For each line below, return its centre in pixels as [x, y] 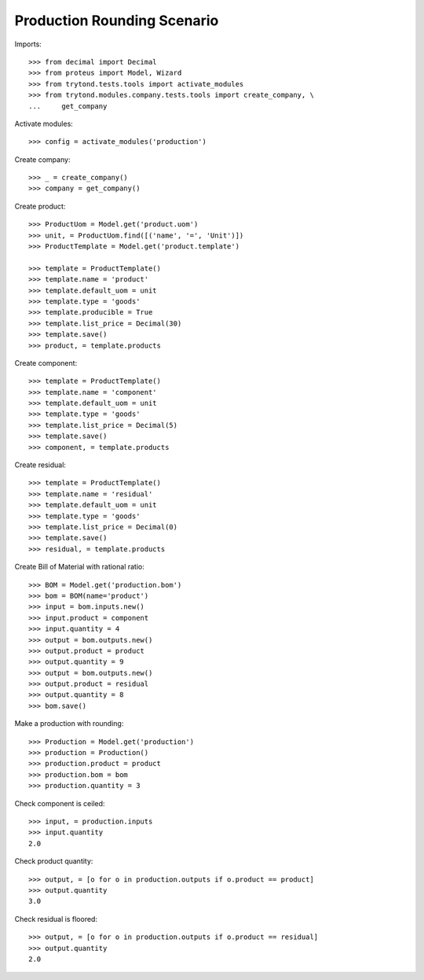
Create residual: [40, 465]
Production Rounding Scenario [117, 20]
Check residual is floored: [56, 919]
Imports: [28, 44]
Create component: [46, 363]
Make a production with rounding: [69, 724]
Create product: [40, 206]
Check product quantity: [54, 861]
